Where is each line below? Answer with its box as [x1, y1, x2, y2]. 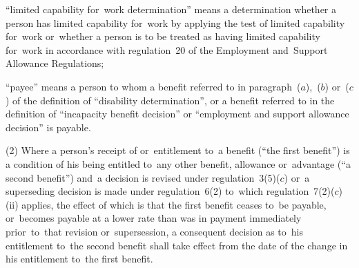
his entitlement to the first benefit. [6, 251, 153, 266]
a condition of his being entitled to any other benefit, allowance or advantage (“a [6, 156, 351, 171]
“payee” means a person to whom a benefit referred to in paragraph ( [6, 79, 301, 93]
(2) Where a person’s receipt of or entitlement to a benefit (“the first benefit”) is [6, 143, 350, 157]
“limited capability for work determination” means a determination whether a [6, 2, 337, 16]
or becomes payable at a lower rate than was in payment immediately [6, 211, 302, 225]
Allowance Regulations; [6, 56, 104, 70]
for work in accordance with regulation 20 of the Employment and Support [6, 42, 328, 57]
